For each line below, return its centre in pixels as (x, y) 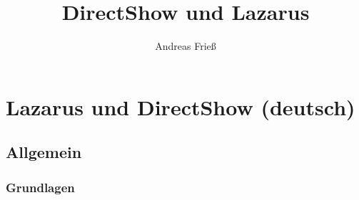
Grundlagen (40, 187)
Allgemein (44, 152)
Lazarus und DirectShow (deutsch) (181, 106)
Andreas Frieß (186, 46)
